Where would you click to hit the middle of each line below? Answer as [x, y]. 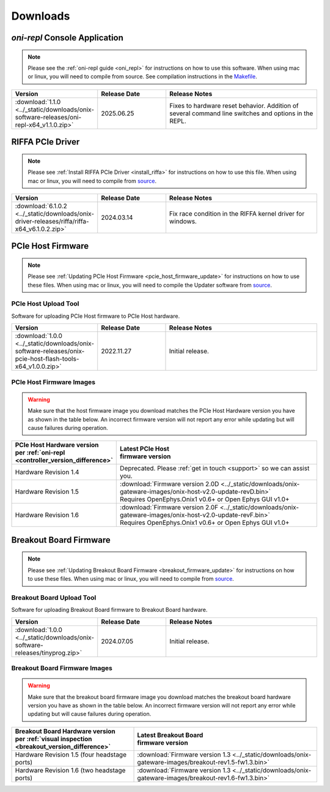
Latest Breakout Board [170, 735]
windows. [183, 221]
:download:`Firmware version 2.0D [170, 484]
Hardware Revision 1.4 [47, 472]
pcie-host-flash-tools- [47, 359]
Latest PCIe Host [145, 449]
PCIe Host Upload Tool [45, 304]
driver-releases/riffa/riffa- [52, 221]
